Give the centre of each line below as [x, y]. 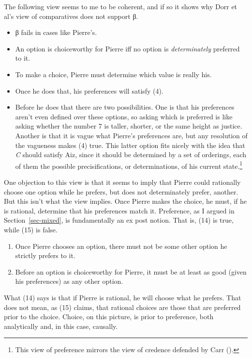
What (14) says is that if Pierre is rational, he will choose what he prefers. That [123, 297]
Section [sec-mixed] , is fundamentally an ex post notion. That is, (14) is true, [119, 220]
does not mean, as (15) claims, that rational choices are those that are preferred [122, 307]
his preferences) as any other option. [69, 281]
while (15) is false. [31, 229]
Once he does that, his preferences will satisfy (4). [89, 90]
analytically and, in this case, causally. [61, 326]
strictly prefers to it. [45, 255]
